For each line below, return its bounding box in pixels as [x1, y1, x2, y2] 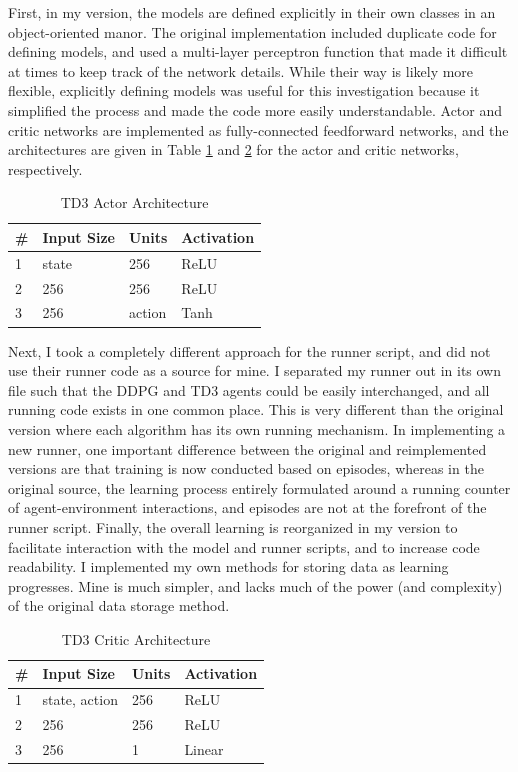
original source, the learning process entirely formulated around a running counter [8, 477, 511, 498]
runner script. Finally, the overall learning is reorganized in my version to [8, 516, 458, 537]
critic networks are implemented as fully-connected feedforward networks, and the [8, 119, 509, 140]
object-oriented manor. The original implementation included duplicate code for [8, 21, 497, 42]
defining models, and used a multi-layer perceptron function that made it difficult [8, 41, 508, 62]
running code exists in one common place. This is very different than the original [8, 399, 504, 420]
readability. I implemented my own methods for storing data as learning [8, 556, 449, 577]
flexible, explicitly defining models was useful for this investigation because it [8, 80, 480, 101]
